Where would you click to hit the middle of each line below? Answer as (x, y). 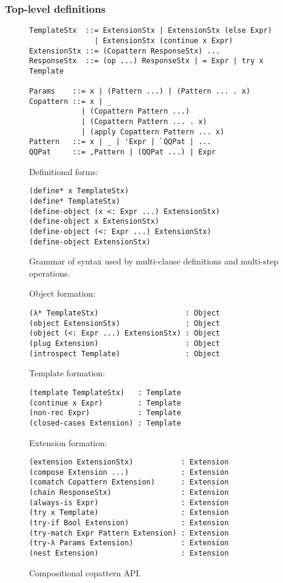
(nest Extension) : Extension (129, 554)
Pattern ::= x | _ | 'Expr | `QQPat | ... (120, 142)
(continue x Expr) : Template (105, 403)
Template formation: (67, 373)
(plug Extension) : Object (125, 344)
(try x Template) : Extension (129, 513)
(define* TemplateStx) (75, 201)
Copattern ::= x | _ (71, 101)
